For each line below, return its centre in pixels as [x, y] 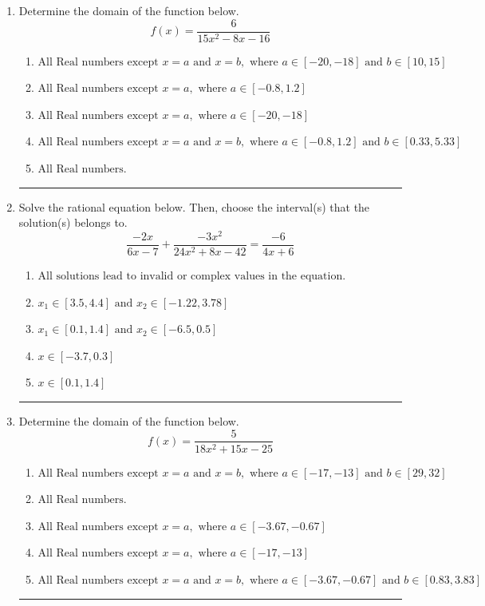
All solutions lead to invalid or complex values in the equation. [192, 276]
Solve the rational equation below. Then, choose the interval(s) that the [194, 206]
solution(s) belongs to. [73, 222]
